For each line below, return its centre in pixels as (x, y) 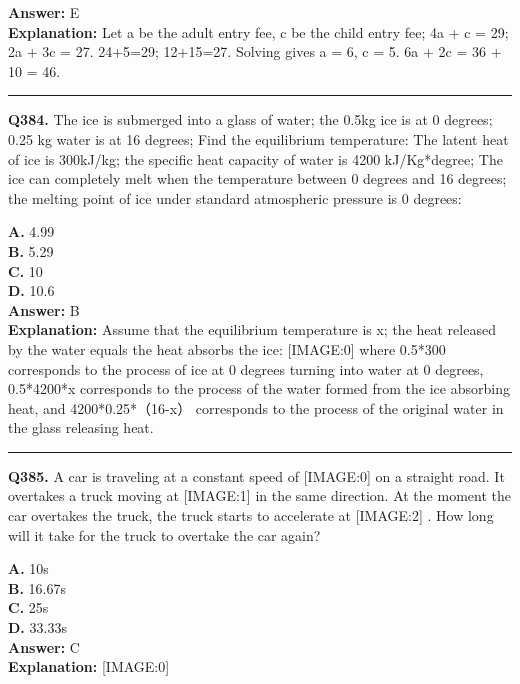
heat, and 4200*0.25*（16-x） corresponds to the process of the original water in (256, 407)
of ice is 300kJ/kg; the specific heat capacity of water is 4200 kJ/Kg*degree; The (255, 158)
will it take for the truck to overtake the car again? (164, 534)
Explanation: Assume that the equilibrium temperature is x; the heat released (252, 329)
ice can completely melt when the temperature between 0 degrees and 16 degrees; (257, 178)
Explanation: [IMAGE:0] (89, 666)
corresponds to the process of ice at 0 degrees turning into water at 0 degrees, (246, 368)
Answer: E (44, 12)
